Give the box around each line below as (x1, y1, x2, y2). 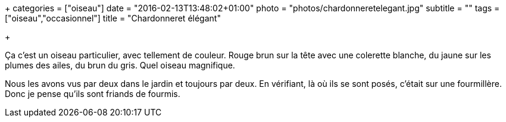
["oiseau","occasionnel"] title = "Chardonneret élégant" (5, 13, 221, 23)
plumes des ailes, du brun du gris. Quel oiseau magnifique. (5, 60, 235, 70)
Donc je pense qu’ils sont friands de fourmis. (5, 89, 180, 99)
